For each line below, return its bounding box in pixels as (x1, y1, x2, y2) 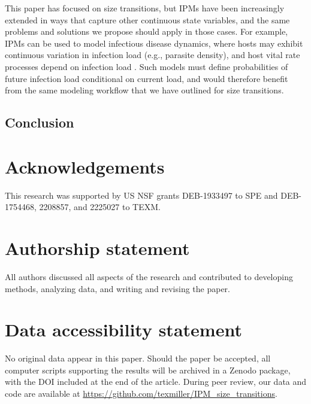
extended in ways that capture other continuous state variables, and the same (5, 13, 290, 26)
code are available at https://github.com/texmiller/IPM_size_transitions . (5, 387, 277, 400)
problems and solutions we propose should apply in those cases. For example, (5, 25, 288, 38)
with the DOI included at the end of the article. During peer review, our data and (5, 375, 307, 388)
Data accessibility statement (5, 317, 242, 342)
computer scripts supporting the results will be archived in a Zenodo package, (5, 363, 291, 376)
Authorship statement (5, 236, 190, 260)
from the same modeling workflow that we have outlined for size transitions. (5, 84, 284, 96)
